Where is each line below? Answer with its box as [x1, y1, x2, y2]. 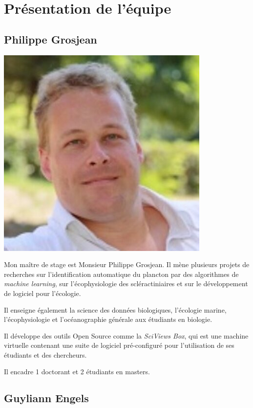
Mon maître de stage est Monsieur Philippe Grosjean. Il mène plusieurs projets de [4, 259, 250, 270]
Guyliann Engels [4, 390, 89, 405]
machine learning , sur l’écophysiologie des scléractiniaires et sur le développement [4, 278, 248, 289]
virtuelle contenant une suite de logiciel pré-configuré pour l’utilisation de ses [4, 340, 234, 350]
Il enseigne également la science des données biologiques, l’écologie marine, [4, 304, 227, 315]
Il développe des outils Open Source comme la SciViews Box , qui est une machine [4, 330, 249, 340]
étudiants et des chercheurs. [4, 349, 87, 360]
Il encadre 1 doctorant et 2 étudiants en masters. [4, 366, 150, 376]
